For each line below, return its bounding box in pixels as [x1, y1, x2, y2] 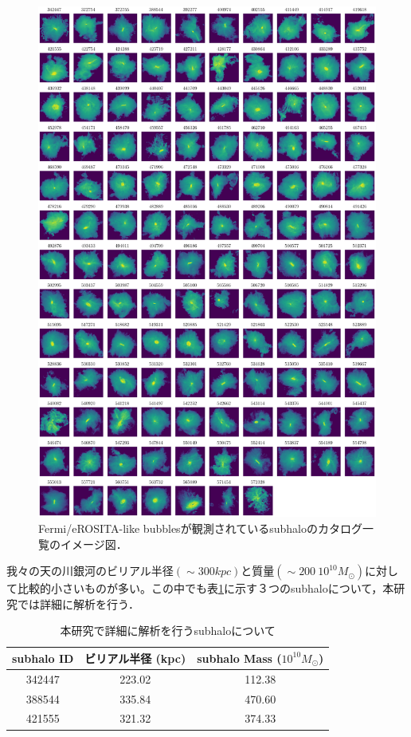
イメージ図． [60, 535, 127, 552]
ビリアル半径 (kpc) [84, 649, 186, 666]
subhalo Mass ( [197, 649, 282, 666]
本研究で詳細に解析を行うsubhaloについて [60, 622, 276, 639]
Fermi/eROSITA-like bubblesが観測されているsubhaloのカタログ [38, 519, 362, 536]
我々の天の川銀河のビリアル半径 [6, 562, 174, 579]
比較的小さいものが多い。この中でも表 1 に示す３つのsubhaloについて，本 [17, 580, 394, 597]
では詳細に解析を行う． [17, 595, 139, 612]
